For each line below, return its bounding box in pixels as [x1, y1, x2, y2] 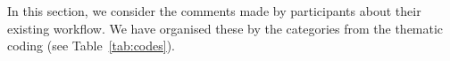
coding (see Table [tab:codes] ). [7, 36, 175, 55]
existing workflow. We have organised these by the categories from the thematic [7, 19, 444, 37]
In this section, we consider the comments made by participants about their [7, 2, 421, 19]
